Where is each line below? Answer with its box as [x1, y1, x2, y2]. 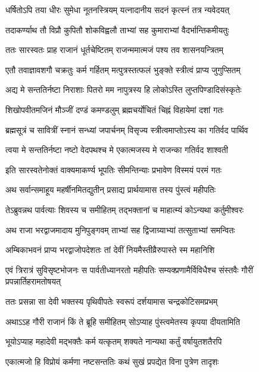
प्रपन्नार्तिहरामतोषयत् [5, 275, 61, 287]
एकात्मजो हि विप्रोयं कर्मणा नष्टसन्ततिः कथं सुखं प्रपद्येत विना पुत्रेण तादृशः [5, 355, 219, 367]
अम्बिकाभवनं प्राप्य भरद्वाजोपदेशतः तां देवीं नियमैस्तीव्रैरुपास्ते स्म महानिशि [5, 243, 215, 256]
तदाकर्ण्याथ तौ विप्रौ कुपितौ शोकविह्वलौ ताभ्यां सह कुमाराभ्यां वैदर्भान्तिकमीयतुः [5, 23, 229, 36]
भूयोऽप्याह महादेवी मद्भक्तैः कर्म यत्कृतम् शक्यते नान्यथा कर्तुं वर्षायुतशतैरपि [5, 335, 222, 348]
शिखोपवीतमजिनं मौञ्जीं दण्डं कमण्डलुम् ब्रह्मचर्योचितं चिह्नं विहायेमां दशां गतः [5, 103, 224, 115]
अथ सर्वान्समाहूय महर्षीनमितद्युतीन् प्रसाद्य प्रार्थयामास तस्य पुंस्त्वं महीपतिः [5, 183, 216, 196]
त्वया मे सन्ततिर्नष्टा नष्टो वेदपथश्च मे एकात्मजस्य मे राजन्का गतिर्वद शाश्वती [5, 143, 228, 156]
